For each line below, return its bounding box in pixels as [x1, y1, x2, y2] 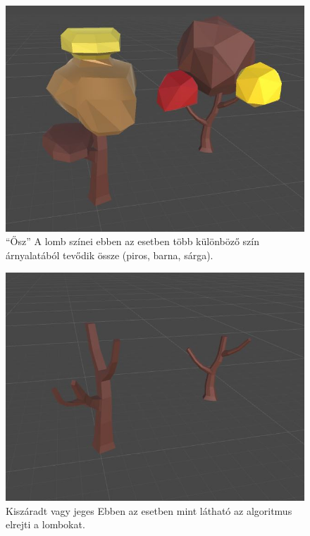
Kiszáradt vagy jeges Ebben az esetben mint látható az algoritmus [6, 503, 292, 518]
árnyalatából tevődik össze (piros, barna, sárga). [6, 247, 213, 262]
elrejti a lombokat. [6, 517, 85, 532]
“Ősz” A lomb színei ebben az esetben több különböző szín [6, 234, 259, 249]
